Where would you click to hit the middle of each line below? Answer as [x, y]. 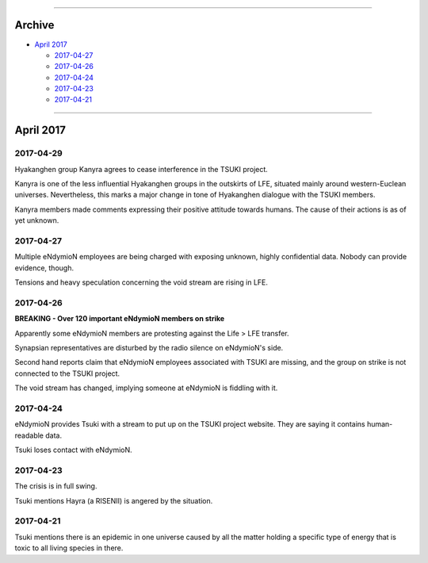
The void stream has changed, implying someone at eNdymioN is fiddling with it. [146, 388]
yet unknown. [37, 220]
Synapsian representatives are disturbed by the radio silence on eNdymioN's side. [149, 348]
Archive [34, 25]
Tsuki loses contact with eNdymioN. [73, 450]
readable [29, 435]
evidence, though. [44, 268]
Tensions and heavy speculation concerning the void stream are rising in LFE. [141, 282]
